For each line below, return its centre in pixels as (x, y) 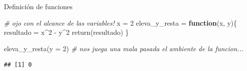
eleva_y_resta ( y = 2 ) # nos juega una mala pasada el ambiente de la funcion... (124, 48)
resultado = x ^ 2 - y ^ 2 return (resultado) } (66, 32)
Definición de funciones (38, 6)
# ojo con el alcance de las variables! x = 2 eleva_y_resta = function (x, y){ (121, 22)
